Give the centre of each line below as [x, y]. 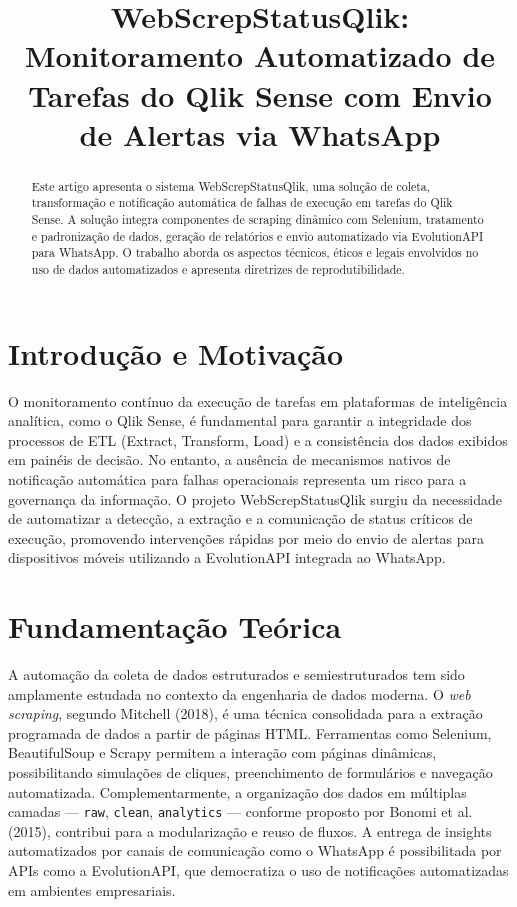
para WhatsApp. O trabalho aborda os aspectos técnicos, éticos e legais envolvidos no [255, 252]
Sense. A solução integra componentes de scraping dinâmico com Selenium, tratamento [257, 219]
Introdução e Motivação [176, 352]
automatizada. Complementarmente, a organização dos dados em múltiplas [237, 791]
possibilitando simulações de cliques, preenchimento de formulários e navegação [250, 772]
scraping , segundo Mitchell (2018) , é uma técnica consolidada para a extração [245, 713]
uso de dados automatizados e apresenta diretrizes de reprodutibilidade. [218, 269]
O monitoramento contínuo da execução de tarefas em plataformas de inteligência [258, 400]
